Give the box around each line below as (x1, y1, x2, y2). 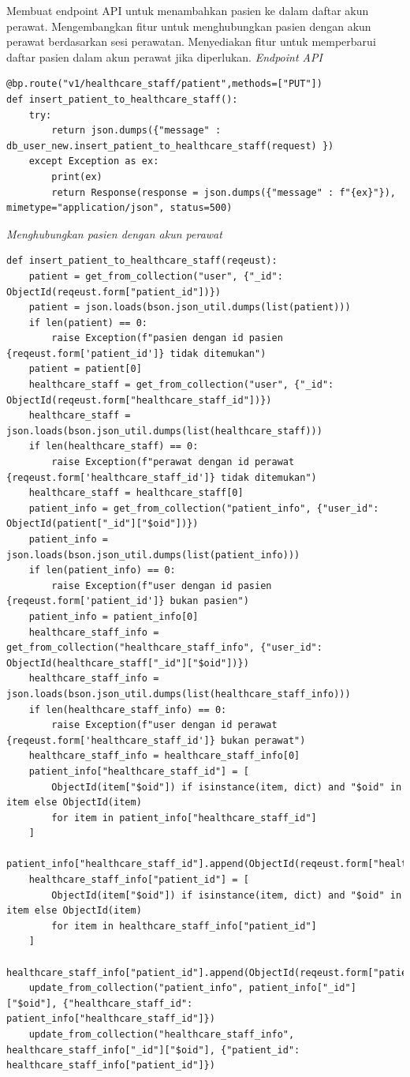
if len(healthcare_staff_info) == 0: (28, 704, 227, 715)
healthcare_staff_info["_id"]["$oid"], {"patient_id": (6, 1044, 300, 1056)
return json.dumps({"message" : (51, 125, 222, 137)
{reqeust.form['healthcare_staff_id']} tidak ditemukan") (6, 471, 317, 483)
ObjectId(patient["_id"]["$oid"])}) (6, 518, 199, 530)
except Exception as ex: (28, 156, 159, 167)
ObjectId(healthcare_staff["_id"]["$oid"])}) (6, 657, 249, 669)
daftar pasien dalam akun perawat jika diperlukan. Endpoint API (6, 48, 322, 65)
